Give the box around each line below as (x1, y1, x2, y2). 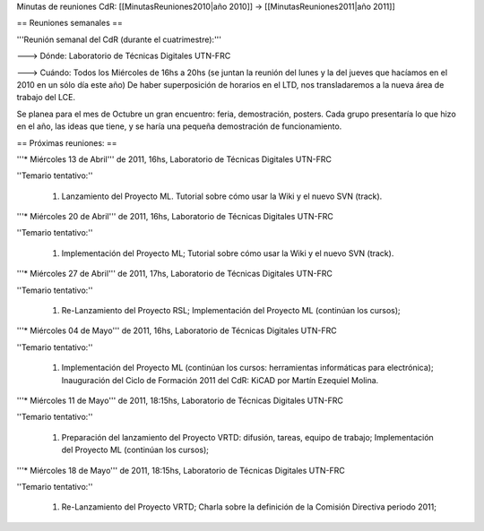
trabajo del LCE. (16, 92, 76, 103)
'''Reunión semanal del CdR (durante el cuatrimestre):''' (16, 34, 221, 45)
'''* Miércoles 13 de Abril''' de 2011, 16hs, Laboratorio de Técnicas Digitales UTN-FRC (16, 153, 332, 165)
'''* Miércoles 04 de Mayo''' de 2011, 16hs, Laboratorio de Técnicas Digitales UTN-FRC (16, 325, 337, 336)
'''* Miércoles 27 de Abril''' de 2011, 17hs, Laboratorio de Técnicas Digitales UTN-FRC (16, 269, 333, 279)
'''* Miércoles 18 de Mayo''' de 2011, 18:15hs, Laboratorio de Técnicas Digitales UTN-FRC (16, 465, 345, 475)
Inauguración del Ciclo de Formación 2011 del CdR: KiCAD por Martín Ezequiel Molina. (61, 374, 379, 385)
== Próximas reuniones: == (16, 137, 117, 148)
